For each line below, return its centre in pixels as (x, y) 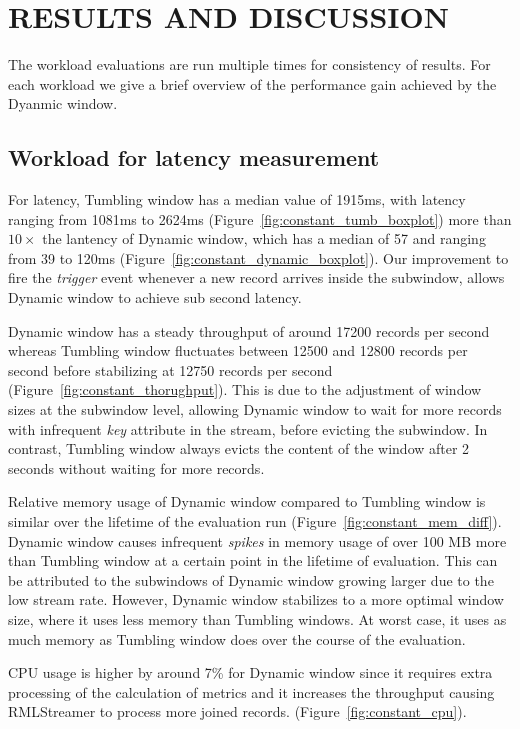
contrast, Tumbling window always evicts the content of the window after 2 (239, 448)
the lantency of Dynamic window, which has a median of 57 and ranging (264, 238)
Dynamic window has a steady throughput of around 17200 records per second (249, 330)
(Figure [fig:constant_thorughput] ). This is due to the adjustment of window (245, 389)
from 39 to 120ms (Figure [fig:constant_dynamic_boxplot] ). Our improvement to (258, 257)
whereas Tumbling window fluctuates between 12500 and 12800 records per (238, 350)
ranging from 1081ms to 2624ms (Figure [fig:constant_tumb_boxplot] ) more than (260, 218)
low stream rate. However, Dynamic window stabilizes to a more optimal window (256, 599)
